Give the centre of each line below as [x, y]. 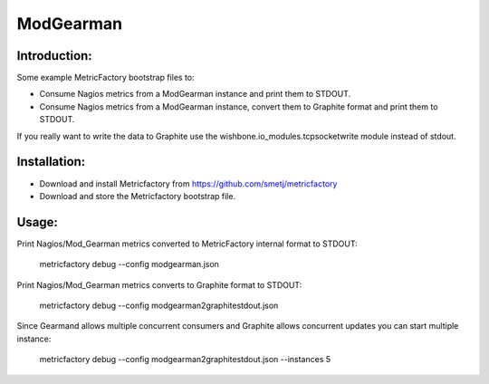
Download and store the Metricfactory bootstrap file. [137, 196]
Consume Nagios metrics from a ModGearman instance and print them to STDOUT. [195, 94]
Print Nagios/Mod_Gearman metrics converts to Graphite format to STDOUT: [159, 284]
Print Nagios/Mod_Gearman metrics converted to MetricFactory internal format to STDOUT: [187, 244]
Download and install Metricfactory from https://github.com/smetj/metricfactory [188, 183]
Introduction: [54, 56]
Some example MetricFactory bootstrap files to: [105, 78]
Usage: [38, 222]
